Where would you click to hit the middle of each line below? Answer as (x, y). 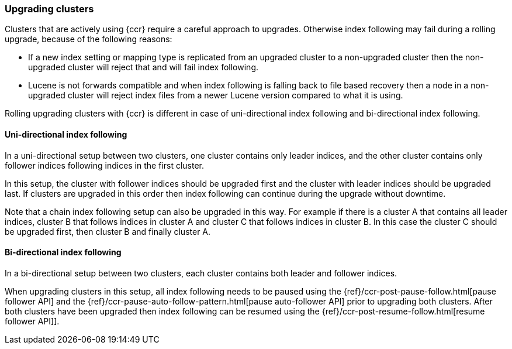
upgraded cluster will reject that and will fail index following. (143, 67)
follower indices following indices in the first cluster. (105, 165)
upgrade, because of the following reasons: (89, 39)
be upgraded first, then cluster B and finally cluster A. (108, 231)
